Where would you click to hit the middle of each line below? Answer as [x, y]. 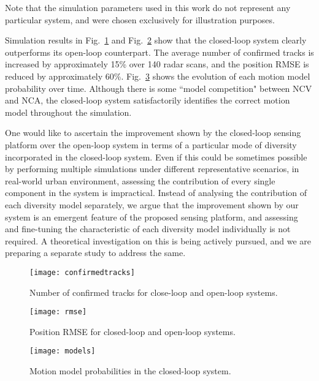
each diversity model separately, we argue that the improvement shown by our [152, 204]
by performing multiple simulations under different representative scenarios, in [152, 169]
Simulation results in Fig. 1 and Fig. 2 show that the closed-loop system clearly [156, 40]
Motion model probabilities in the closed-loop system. [130, 371]
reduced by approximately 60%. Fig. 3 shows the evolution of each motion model [158, 76]
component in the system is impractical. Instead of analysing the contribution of [156, 193]
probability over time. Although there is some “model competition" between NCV [159, 88]
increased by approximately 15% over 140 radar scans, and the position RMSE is [157, 64]
